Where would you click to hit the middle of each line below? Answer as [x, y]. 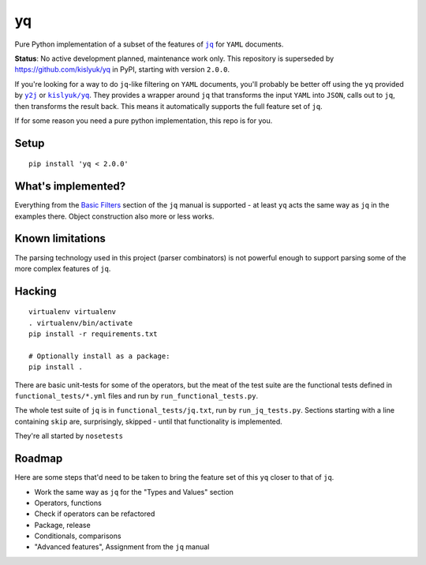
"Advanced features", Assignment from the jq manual [122, 547]
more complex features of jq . [63, 268]
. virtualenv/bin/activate [81, 323]
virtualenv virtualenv [73, 312]
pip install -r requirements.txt [93, 334]
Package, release [62, 525]
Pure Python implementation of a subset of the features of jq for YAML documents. [149, 44]
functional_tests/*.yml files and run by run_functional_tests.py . [136, 396]
